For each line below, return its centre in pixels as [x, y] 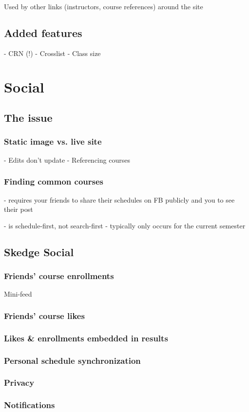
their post [19, 209]
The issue [28, 118]
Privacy [19, 383]
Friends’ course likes [44, 315]
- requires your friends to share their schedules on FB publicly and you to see [119, 199]
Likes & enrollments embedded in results [86, 338]
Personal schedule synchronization [72, 360]
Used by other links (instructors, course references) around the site [104, 6]
